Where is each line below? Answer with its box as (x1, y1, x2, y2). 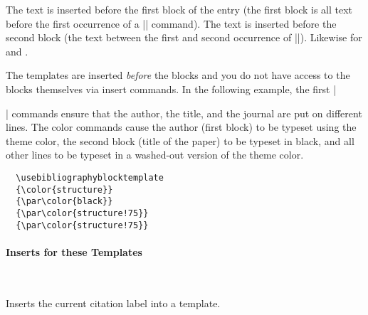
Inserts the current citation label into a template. (6, 295, 221, 310)
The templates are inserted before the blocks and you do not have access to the (6, 68, 350, 82)
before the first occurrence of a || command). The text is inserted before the (6, 16, 337, 31)
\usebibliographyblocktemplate (16, 172, 164, 183)
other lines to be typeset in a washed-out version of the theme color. (6, 147, 304, 162)
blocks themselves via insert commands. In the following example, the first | (6, 81, 337, 96)
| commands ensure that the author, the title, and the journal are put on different (6, 105, 362, 120)
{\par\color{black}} (16, 196, 113, 207)
